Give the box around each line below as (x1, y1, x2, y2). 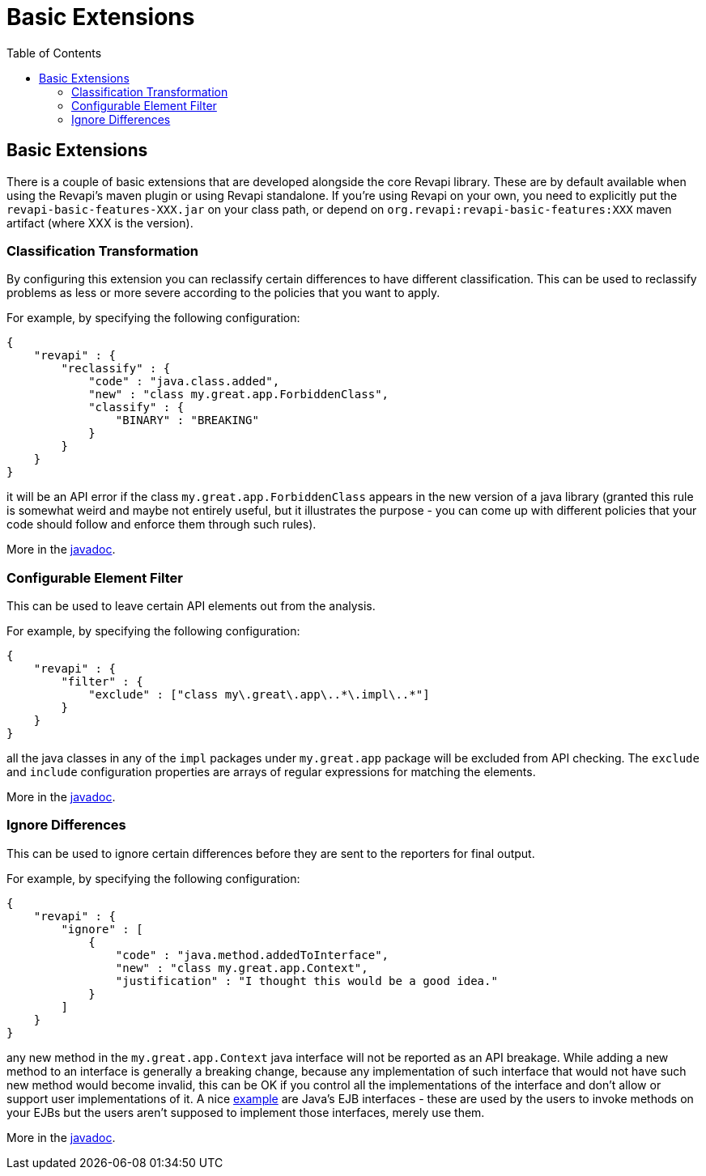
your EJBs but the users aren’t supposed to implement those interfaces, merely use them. (6, 1105, 485, 1119)
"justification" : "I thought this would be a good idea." (115, 974, 498, 987)
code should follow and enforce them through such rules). (6, 517, 317, 532)
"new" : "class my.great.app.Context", (115, 961, 368, 974)
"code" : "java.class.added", (88, 375, 280, 388)
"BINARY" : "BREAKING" (115, 414, 259, 427)
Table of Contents (6, 45, 102, 60)
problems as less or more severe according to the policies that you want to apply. (6, 286, 440, 300)
